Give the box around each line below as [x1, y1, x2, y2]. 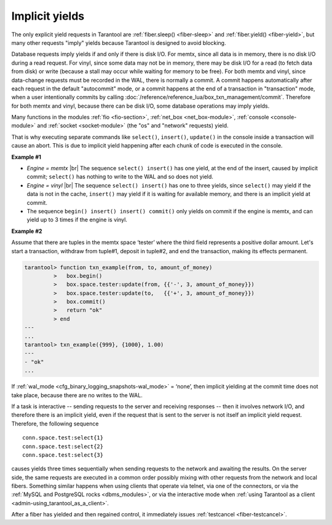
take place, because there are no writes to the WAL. [11, 391, 143, 399]
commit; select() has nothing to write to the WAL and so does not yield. [26, 173, 213, 181]
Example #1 [11, 153, 41, 160]
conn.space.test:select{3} [22, 451, 104, 458]
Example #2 [11, 227, 42, 235]
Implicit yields [11, 9, 85, 23]
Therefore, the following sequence [11, 420, 99, 427]
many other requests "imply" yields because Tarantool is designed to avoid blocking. [11, 39, 226, 46]
